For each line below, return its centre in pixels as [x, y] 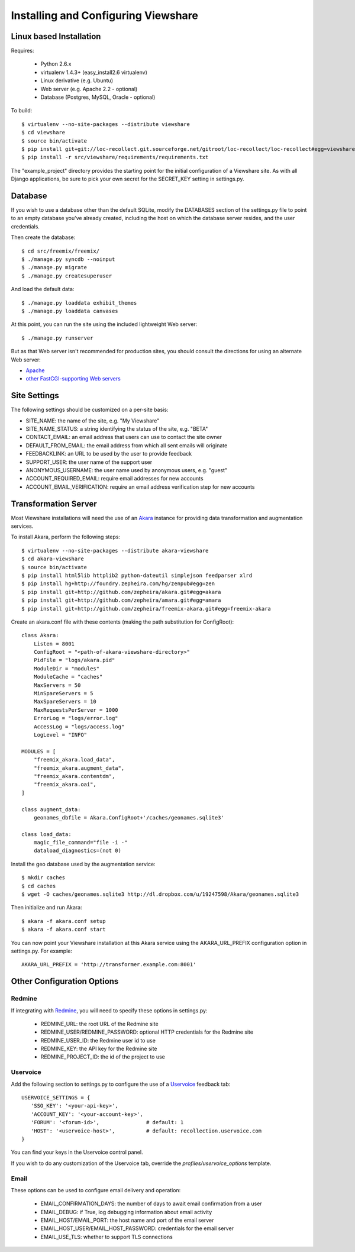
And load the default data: [43, 289]
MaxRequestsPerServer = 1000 [76, 710]
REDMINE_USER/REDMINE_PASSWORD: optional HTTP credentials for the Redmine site [147, 1032]
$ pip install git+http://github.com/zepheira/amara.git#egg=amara [121, 600]
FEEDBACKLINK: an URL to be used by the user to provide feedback [109, 454]
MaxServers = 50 [57, 685]
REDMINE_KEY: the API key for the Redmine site [99, 1049]
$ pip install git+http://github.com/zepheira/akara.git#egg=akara [121, 592]
